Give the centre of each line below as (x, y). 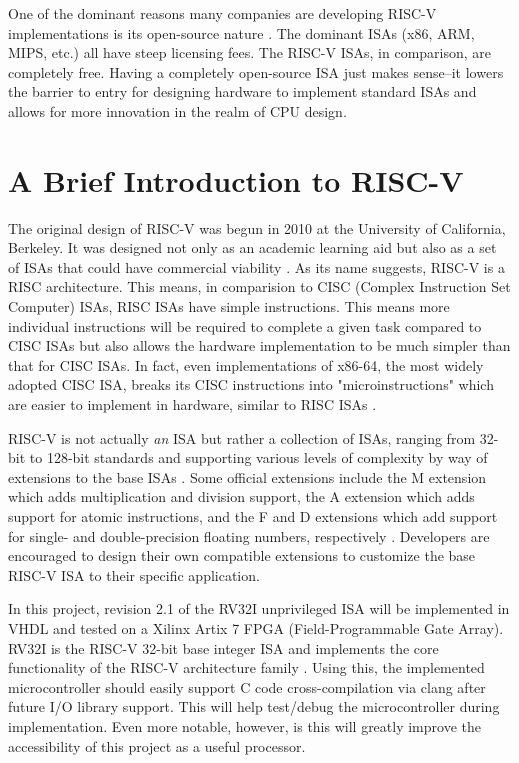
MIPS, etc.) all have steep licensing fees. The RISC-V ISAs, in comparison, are (250, 52)
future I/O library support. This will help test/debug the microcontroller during (254, 706)
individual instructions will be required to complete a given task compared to (245, 325)
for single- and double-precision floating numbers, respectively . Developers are (249, 535)
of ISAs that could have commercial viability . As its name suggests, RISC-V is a (256, 266)
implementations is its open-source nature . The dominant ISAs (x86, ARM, (241, 32)
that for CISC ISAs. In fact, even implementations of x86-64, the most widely (246, 364)
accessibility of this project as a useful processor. (157, 745)
